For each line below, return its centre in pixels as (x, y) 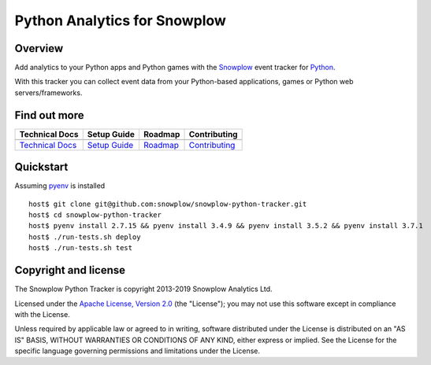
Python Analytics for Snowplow (120, 20)
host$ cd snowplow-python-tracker (95, 215)
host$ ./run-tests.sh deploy (85, 237)
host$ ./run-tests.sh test (81, 248)
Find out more (49, 115)
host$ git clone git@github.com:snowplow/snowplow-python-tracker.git (168, 204)
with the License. (42, 314)
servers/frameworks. (48, 92)
